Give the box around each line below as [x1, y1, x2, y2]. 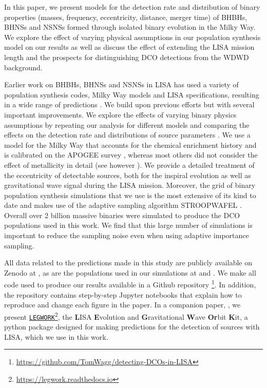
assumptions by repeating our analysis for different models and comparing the [4, 119, 250, 130]
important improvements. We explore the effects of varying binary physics [4, 109, 237, 120]
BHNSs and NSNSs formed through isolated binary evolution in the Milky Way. [4, 22, 256, 32]
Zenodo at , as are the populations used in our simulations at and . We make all [4, 267, 256, 278]
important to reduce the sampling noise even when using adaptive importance [4, 230, 249, 241]
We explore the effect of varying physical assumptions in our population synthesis [4, 31, 261, 42]
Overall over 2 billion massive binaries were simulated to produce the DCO [4, 209, 240, 220]
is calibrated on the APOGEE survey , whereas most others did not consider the [4, 149, 258, 160]
